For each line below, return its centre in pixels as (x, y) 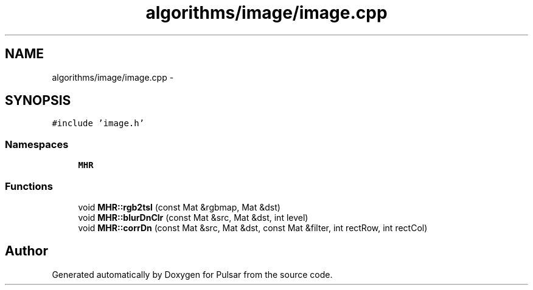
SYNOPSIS (38, 101)
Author (26, 251)
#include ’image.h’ (98, 123)
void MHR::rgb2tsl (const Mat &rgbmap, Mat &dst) (179, 207)
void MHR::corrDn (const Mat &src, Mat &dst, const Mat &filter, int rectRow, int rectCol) (253, 228)
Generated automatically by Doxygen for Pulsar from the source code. (192, 274)
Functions (29, 186)
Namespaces (37, 144)
